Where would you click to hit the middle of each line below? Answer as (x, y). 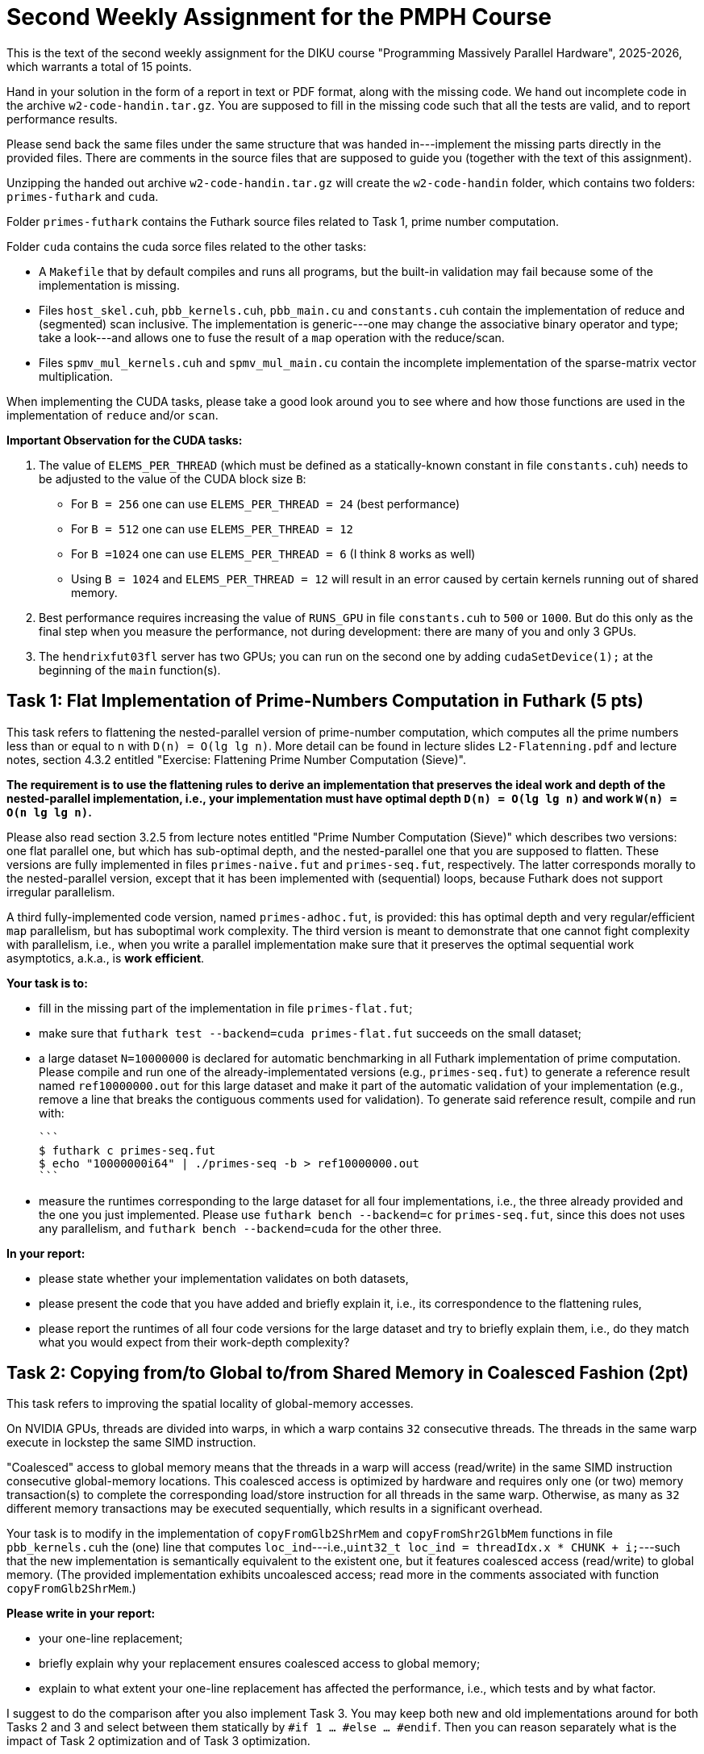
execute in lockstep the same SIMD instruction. (131, 1443)
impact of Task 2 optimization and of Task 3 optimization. (158, 1741)
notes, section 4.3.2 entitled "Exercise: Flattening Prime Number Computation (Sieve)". (237, 759)
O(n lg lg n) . (49, 812)
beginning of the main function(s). (130, 670)
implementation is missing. (109, 285)
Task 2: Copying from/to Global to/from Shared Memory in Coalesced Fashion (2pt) (348, 1373)
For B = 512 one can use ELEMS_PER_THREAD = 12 (212, 528)
